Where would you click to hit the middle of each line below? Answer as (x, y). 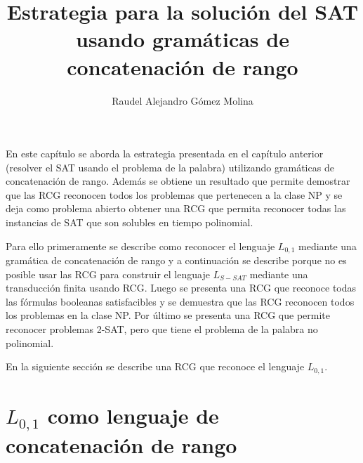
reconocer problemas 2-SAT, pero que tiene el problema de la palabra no (162, 329)
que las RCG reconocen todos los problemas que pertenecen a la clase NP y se (174, 194)
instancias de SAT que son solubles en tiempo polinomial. (130, 222)
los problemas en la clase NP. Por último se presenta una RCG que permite (168, 315)
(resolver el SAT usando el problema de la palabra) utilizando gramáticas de (170, 167)
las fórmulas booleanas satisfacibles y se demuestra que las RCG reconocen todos (180, 301)
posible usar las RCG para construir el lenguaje (108, 274)
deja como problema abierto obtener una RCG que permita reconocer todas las (176, 208)
